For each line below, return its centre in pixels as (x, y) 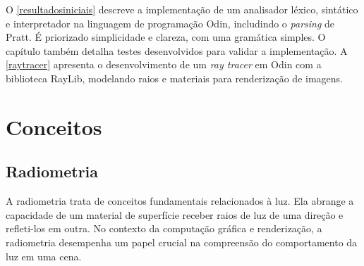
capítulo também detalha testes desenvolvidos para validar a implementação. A (177, 50)
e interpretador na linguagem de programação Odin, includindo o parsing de (170, 23)
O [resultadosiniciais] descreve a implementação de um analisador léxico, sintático (182, 9)
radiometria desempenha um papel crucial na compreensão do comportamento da (182, 242)
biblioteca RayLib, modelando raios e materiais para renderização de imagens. (174, 78)
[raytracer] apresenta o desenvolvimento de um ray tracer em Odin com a (164, 64)
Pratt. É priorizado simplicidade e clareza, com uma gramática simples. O (166, 37)
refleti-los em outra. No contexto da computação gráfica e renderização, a (164, 228)
